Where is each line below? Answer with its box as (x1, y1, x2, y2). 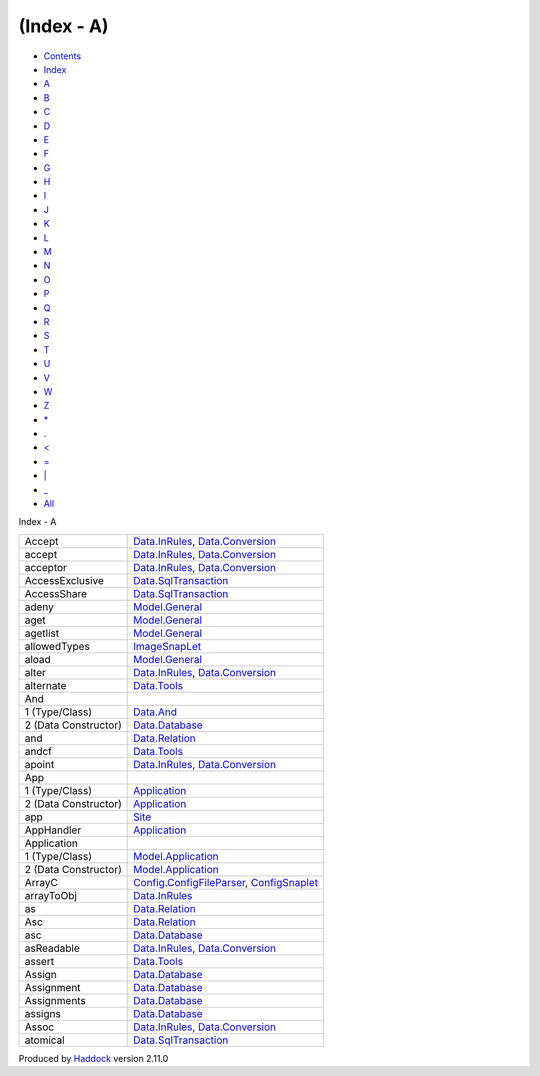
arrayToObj (24, 888, 77, 902)
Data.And (133, 705, 177, 719)
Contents (43, 50, 82, 62)
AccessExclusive (24, 573, 105, 587)
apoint (24, 757, 55, 771)
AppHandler (24, 823, 82, 837)
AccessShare (24, 586, 88, 600)
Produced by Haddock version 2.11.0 (18, 1052, 169, 1064)
